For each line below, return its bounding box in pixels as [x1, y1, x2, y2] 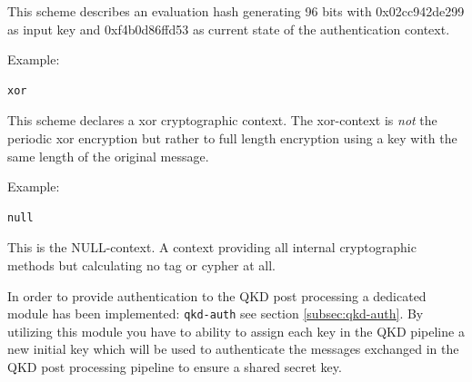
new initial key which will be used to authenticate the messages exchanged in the [7, 339, 459, 358]
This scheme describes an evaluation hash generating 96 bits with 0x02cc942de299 [7, 2, 465, 20]
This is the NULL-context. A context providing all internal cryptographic [7, 238, 417, 257]
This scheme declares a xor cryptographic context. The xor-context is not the [7, 111, 437, 130]
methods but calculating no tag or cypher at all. [7, 255, 276, 274]
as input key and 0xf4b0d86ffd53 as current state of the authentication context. [7, 19, 450, 38]
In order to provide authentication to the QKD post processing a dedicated [7, 286, 427, 305]
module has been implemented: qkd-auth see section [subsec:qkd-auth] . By [7, 304, 424, 323]
